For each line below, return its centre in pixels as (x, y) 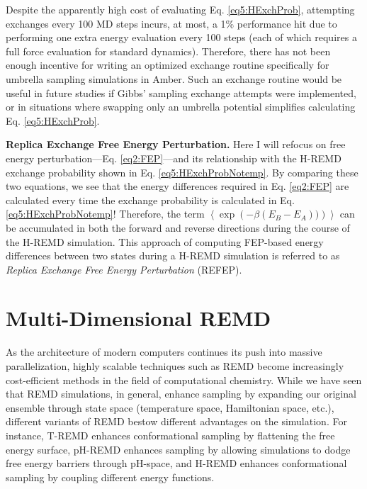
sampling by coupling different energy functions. (110, 477)
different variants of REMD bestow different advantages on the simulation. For (176, 421)
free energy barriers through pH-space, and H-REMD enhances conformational (176, 463)
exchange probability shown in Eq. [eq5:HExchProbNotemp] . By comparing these (182, 172)
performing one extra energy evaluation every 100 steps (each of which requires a (181, 37)
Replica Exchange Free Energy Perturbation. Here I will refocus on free (176, 144)
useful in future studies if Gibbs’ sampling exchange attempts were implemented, (181, 92)
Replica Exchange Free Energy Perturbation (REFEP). (124, 269)
